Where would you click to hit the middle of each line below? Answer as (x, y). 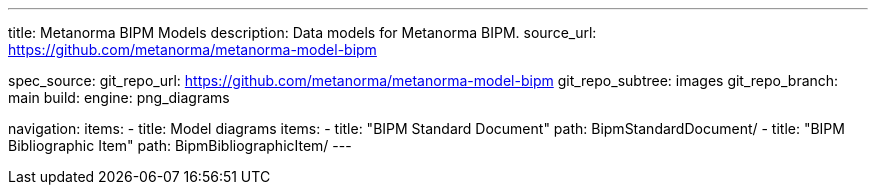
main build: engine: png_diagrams (119, 97)
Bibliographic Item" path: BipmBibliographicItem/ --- (180, 145)
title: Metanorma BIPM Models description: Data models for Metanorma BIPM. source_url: (302, 32)
